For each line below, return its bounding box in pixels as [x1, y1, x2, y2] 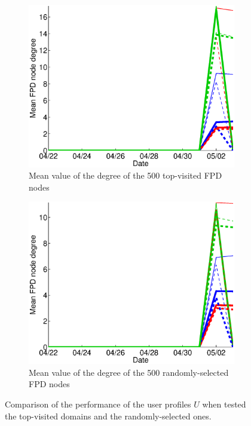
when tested [202, 397, 246, 410]
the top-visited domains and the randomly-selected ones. [5, 409, 212, 422]
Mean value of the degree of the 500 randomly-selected [29, 366, 229, 378]
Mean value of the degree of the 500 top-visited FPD [29, 169, 222, 182]
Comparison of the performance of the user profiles [5, 397, 191, 410]
